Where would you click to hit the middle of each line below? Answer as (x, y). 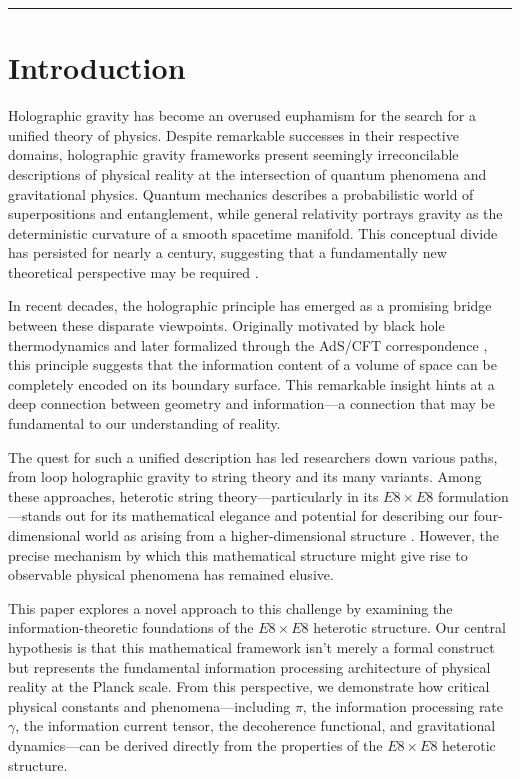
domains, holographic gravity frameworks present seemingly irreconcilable (233, 154)
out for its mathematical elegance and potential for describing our (267, 515)
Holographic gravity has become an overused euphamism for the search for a (242, 115)
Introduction (97, 67)
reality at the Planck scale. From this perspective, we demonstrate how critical (249, 686)
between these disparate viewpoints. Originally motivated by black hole (226, 325)
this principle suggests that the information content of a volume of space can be (252, 364)
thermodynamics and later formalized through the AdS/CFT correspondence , (248, 344)
